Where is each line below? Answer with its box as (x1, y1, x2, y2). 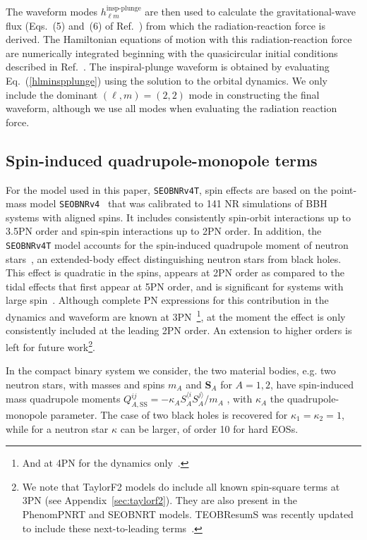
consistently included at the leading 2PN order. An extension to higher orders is (6, 323, 352, 338)
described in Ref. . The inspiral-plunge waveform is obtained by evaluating (6, 59, 330, 74)
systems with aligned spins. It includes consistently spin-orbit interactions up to (6, 209, 351, 224)
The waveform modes (6, 4, 97, 18)
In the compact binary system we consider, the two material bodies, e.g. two (6, 363, 336, 378)
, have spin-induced (270, 376, 354, 391)
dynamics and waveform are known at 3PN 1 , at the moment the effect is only (6, 307, 346, 324)
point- (330, 182, 357, 197)
